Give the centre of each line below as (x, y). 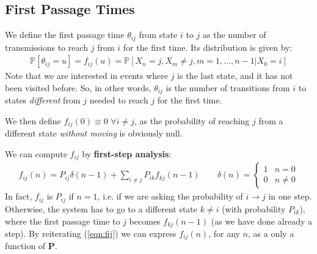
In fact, (19, 196)
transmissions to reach (47, 47)
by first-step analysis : (127, 153)
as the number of (235, 35)
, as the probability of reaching (192, 120)
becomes (145, 221)
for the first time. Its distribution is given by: (208, 47)
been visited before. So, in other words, (78, 87)
